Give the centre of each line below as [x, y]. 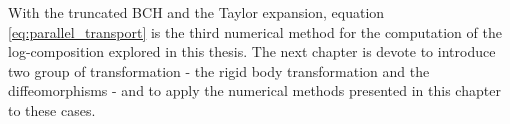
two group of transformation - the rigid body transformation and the [219, 70]
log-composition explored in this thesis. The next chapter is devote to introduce [252, 51]
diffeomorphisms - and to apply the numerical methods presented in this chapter [254, 90]
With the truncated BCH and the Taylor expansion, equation [196, 12]
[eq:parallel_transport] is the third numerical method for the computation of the [255, 31]
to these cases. [52, 109]
